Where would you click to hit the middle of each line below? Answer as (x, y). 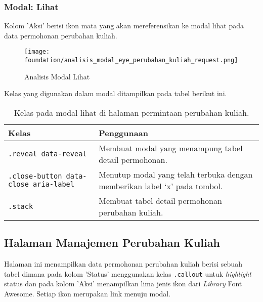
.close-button (35, 176)
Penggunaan (123, 133)
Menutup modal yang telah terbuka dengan (176, 174)
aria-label (54, 184)
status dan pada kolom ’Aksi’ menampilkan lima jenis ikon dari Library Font (123, 284)
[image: (37, 52)
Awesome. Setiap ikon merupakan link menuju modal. (87, 293)
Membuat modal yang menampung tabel (171, 148)
